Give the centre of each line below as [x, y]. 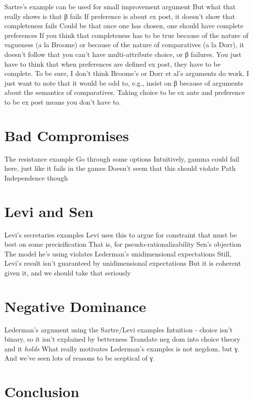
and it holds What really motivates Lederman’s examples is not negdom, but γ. [122, 348]
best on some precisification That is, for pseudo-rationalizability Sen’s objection [123, 244]
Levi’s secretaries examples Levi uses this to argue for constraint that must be [121, 234]
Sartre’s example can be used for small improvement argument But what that [120, 6]
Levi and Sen [49, 211]
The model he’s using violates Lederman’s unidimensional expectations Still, [118, 253]
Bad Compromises [67, 135]
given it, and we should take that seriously [68, 272]
